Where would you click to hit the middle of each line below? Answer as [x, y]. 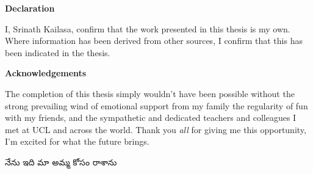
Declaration [30, 8]
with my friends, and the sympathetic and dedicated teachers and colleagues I [151, 118]
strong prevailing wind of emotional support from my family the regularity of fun [156, 105]
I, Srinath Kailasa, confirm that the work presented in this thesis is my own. [148, 28]
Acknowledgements [46, 73]
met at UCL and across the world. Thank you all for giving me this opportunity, [156, 129]
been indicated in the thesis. [58, 52]
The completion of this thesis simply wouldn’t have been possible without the [150, 93]
